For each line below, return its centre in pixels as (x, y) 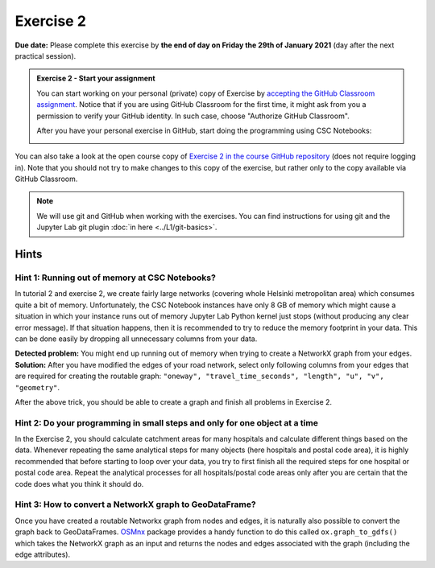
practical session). (46, 56)
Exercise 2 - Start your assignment (96, 78)
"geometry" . (37, 387)
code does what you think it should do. (79, 484)
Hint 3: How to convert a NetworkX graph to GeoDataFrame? (136, 504)
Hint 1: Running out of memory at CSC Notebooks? (116, 278)
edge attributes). (43, 554)
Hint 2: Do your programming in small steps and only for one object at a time (166, 422)
